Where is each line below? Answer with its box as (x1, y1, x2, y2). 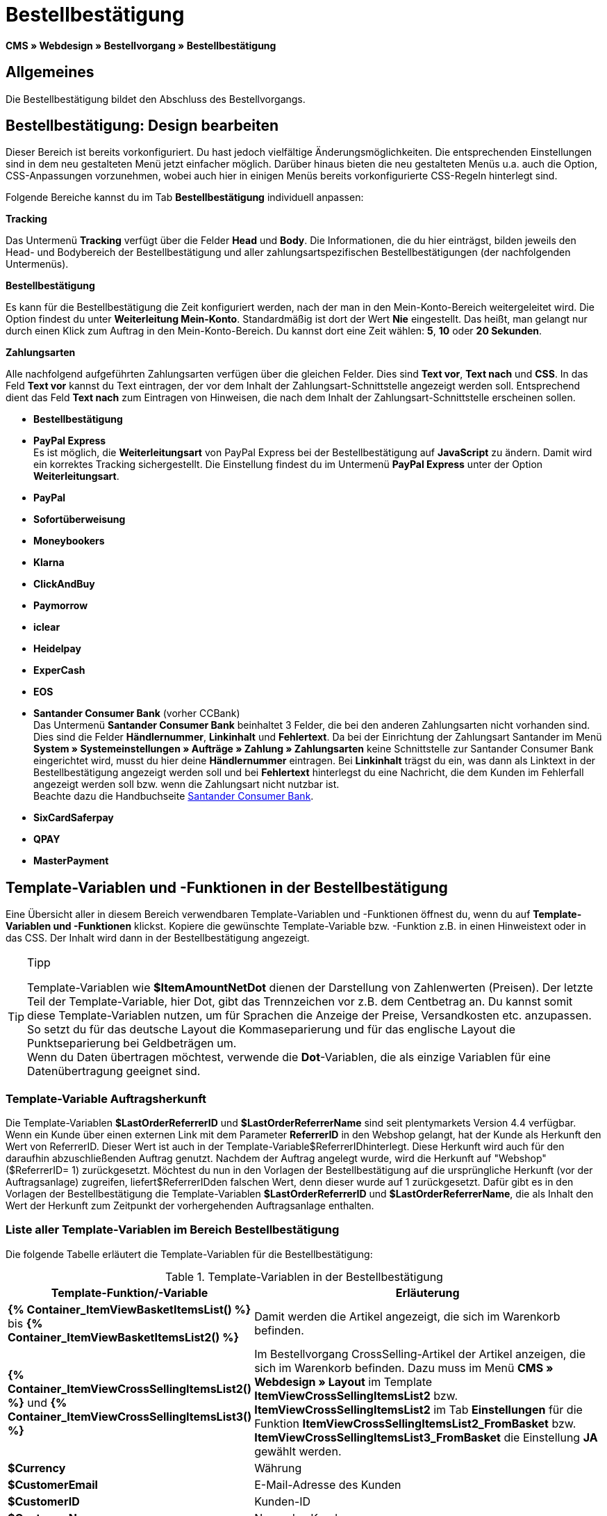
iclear (33, 621, 60, 634)
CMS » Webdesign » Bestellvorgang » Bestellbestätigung (6, 39, 276, 51)
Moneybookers (33, 535, 105, 547)
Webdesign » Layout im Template (254, 1374, 433, 1389)
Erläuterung (395, 1285, 460, 1300)
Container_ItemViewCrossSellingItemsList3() (8, 1409, 252, 1424)
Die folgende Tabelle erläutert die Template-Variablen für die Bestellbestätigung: (6, 1248, 373, 1260)
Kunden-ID (254, 1494, 311, 1508)
